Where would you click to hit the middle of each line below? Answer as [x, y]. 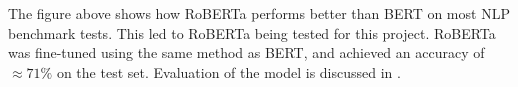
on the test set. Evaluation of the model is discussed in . [228, 71]
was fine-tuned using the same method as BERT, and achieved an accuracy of [246, 52]
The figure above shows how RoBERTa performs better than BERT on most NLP [259, 13]
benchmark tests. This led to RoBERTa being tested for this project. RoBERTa [252, 32]
